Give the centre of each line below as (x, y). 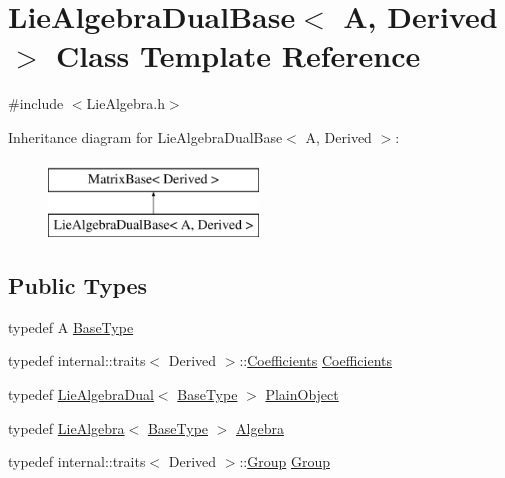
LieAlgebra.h (125, 103)
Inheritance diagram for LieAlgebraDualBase (145, 136)
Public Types (78, 285)
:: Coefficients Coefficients (315, 360)
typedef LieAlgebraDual (81, 394)
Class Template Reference (238, 55)
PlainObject (302, 394)
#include (36, 103)
